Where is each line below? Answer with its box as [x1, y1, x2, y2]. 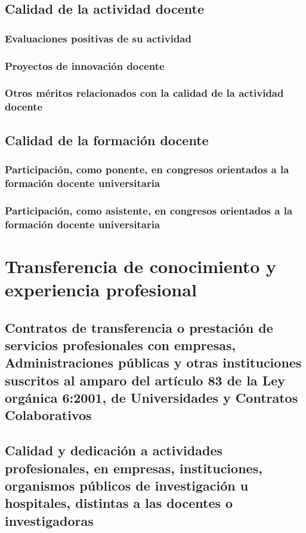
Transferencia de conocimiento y [5, 253, 277, 278]
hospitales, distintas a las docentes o [5, 494, 233, 512]
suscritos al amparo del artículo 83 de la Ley [5, 370, 285, 389]
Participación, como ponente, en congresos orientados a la [5, 161, 289, 176]
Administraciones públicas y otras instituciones [5, 353, 302, 372]
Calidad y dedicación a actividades [5, 441, 222, 460]
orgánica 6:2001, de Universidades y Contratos [5, 388, 298, 407]
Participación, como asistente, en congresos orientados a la [5, 203, 293, 218]
